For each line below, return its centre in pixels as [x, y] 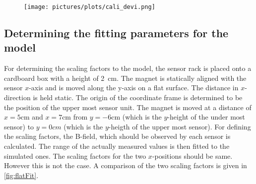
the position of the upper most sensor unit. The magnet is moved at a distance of [128, 107]
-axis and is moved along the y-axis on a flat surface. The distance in [134, 88]
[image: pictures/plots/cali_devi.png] [90, 7]
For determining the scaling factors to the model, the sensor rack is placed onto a [128, 68]
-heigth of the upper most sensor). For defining [180, 126]
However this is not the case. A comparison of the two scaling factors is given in [126, 165]
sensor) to [19, 126]
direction [17, 97]
